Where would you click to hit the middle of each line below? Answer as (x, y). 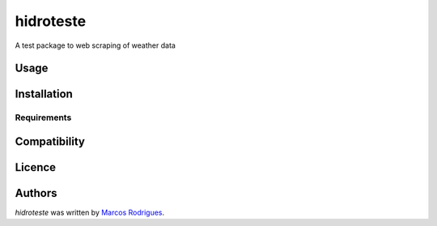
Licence (36, 167)
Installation (44, 94)
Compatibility (50, 141)
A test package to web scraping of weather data (95, 45)
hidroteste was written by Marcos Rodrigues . (90, 213)
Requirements (43, 117)
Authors (36, 193)
